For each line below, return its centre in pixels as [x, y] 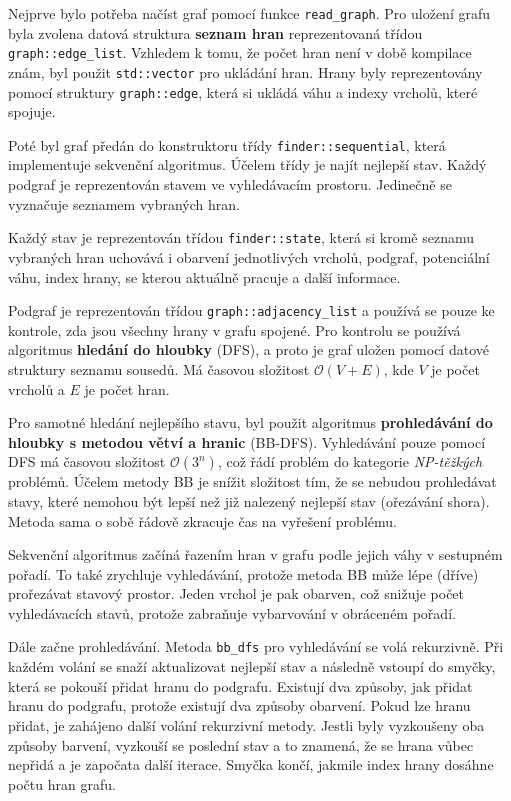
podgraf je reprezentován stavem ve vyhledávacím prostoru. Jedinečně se [230, 184]
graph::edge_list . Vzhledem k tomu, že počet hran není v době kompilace [240, 52]
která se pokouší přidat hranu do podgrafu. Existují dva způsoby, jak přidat [240, 685]
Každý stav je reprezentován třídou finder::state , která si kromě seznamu [241, 237]
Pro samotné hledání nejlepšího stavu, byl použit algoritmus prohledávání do [250, 422]
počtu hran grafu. [62, 783]
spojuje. [32, 111]
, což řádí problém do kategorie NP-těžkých [350, 461]
